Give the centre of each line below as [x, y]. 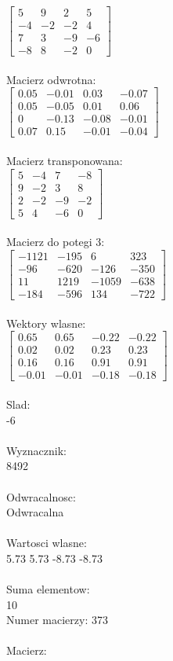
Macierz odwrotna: [51, 79]
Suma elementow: [48, 589]
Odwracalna [35, 512]
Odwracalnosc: [41, 496]
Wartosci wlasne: [47, 543]
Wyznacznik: [37, 450]
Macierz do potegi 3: [56, 242]
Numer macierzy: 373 [57, 620]
